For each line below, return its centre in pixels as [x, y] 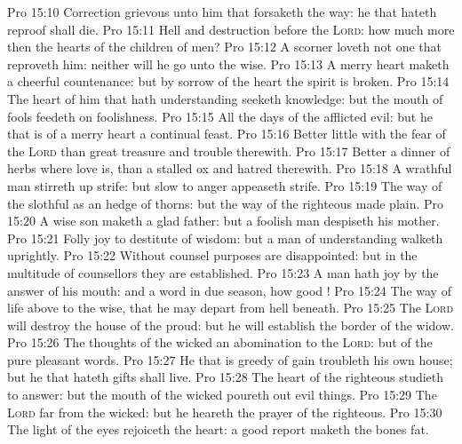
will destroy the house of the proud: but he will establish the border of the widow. [231, 325]
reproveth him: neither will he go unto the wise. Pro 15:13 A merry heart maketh [228, 63]
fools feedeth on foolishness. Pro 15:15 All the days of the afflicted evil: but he [220, 116]
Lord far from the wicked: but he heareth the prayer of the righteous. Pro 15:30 [225, 412]
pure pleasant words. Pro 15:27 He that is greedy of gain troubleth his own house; [230, 359]
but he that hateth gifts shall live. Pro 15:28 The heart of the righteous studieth [226, 377]
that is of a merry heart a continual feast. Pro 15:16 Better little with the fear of [227, 134]
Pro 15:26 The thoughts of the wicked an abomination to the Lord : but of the [220, 342]
